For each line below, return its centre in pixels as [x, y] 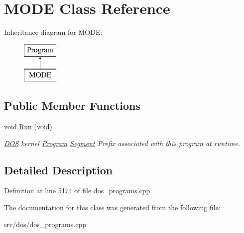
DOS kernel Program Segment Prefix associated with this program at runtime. [122, 143]
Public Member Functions [72, 106]
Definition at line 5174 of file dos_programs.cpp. [78, 191]
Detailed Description [59, 170]
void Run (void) [28, 126]
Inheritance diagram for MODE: [53, 32]
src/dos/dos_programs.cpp [45, 224]
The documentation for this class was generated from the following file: [112, 207]
